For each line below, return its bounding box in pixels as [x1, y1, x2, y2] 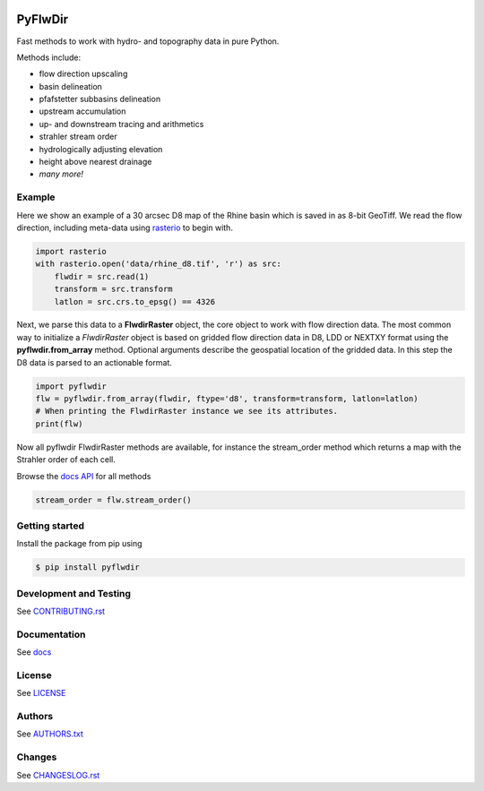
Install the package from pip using [16, 538, 143, 549]
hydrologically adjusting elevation [39, 143, 163, 154]
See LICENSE [16, 688, 66, 699]
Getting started [16, 520, 85, 532]
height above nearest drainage [39, 157, 152, 168]
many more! [39, 168, 84, 179]
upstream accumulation [39, 106, 126, 116]
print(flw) [35, 418, 83, 429]
